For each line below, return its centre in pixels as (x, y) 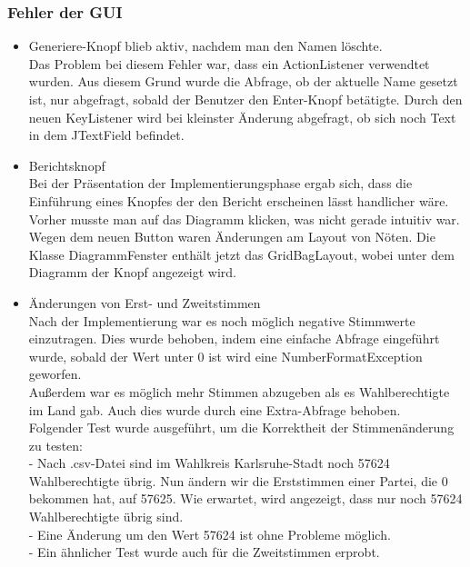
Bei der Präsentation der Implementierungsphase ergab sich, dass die (220, 183)
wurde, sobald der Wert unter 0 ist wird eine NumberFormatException (225, 356)
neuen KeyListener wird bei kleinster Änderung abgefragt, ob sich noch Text (242, 117)
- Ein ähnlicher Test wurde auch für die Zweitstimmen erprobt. (204, 552)
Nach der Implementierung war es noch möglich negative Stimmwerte (222, 320)
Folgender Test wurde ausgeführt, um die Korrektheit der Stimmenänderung (241, 428)
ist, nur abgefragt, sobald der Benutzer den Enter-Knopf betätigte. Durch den (245, 99)
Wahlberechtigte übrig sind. (106, 517)
